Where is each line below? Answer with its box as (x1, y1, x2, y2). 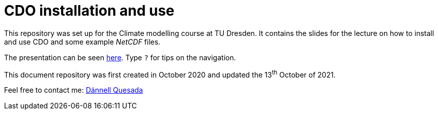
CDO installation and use (4, 2, 174, 19)
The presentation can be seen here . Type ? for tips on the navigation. (4, 53, 236, 62)
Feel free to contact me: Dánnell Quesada (4, 86, 143, 95)
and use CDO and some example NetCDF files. (4, 37, 161, 46)
